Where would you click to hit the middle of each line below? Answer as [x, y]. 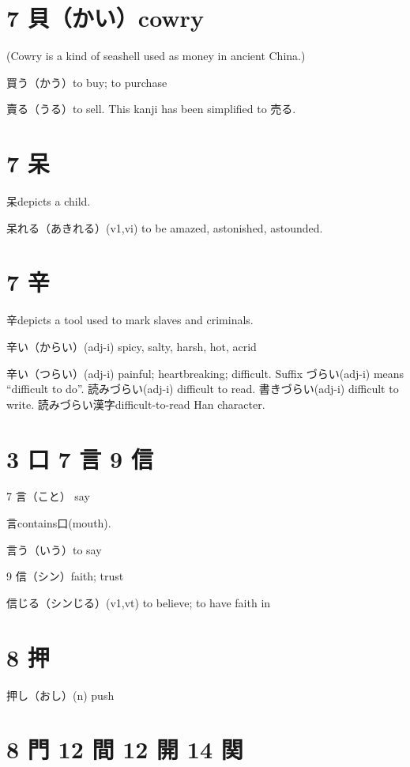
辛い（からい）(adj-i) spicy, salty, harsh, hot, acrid [132, 346]
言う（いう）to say [54, 549]
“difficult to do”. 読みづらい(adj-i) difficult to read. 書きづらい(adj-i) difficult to [203, 389]
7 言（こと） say [48, 496]
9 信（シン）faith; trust [65, 576]
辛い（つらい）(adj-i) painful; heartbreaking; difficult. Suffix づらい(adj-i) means [205, 373]
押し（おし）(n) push [60, 695]
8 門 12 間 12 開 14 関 [125, 749]
